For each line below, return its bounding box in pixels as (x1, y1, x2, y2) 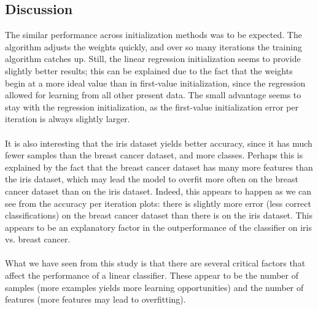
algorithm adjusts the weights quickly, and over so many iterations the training (5, 40, 302, 53)
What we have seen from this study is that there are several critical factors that (5, 257, 306, 269)
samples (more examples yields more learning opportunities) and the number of (5, 281, 304, 293)
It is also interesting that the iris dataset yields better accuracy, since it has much (5, 136, 312, 149)
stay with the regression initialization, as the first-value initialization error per (5, 100, 299, 113)
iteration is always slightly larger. (5, 112, 130, 125)
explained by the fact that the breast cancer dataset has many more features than (5, 160, 313, 173)
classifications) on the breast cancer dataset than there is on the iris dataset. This (5, 209, 312, 222)
